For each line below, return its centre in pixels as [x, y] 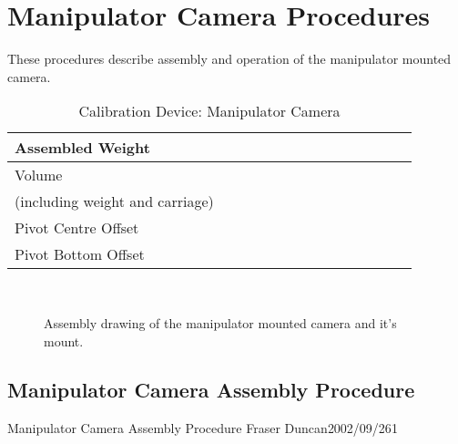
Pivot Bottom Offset [80, 254]
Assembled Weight [82, 148]
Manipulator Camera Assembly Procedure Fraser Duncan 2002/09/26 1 [203, 428]
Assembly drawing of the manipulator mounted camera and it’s [220, 322]
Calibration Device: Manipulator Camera [209, 111]
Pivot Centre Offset [77, 228]
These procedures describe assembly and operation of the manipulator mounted [229, 59]
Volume [39, 175]
